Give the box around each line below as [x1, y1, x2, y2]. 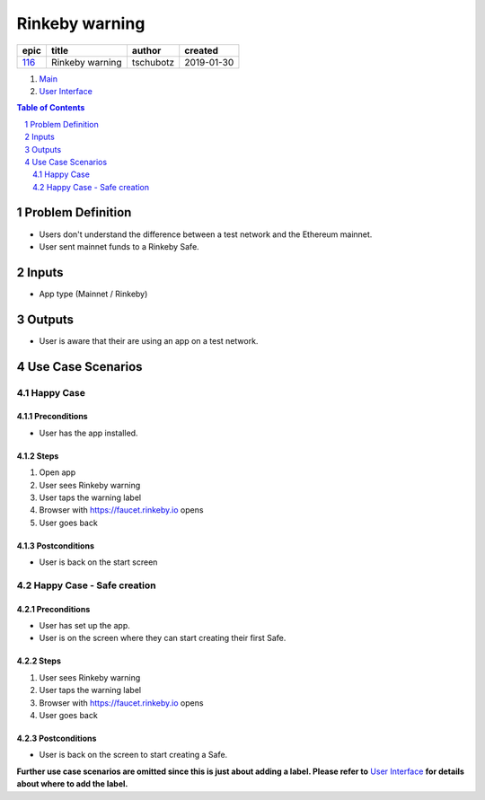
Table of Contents [16, 102, 85, 113]
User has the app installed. [39, 427, 138, 438]
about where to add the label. [16, 778, 128, 789]
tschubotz [131, 56, 175, 68]
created [184, 44, 219, 57]
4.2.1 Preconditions [16, 603, 91, 614]
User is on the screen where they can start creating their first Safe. [39, 633, 287, 644]
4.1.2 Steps [16, 450, 59, 462]
